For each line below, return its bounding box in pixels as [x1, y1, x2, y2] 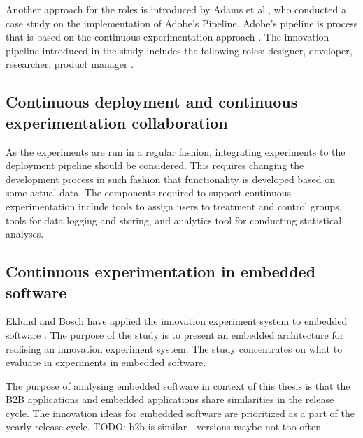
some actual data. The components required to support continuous [6, 185, 291, 200]
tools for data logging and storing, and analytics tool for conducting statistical [6, 212, 342, 227]
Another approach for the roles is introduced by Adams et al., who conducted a [6, 2, 346, 16]
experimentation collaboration [6, 111, 228, 133]
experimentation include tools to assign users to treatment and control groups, [6, 198, 342, 213]
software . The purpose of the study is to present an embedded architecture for [6, 327, 344, 342]
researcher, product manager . [6, 57, 134, 71]
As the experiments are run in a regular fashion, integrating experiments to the [6, 144, 346, 159]
